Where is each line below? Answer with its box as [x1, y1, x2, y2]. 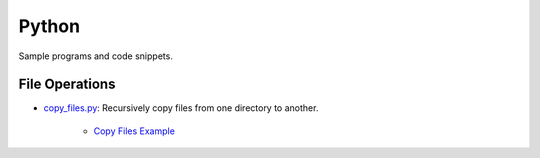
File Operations [18, 76, 116, 93]
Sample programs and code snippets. [18, 50, 174, 62]
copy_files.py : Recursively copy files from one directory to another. [43, 102, 319, 114]
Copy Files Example [93, 125, 175, 137]
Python [18, 15, 80, 37]
